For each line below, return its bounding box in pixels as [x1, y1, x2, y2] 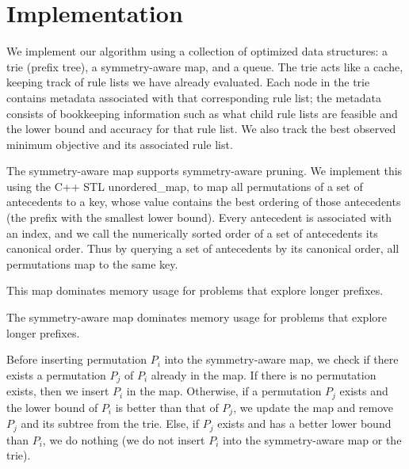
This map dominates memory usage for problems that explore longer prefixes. [6, 282, 384, 299]
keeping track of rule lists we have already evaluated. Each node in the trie [6, 74, 370, 90]
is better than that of [115, 398, 219, 415]
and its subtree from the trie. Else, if [21, 415, 200, 432]
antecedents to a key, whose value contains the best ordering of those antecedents [6, 193, 401, 210]
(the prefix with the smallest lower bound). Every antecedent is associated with [6, 209, 392, 226]
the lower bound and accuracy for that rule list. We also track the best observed [6, 120, 396, 137]
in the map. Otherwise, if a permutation [126, 383, 322, 399]
